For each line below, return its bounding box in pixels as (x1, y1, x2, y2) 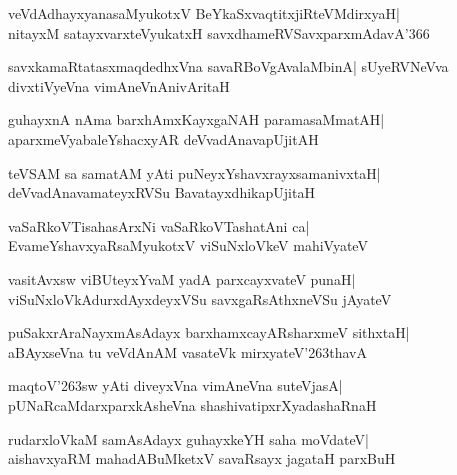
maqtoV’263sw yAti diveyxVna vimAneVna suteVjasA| (8, 375, 343, 396)
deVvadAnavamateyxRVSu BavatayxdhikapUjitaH (8, 182, 315, 203)
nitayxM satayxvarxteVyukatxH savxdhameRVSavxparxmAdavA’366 (8, 22, 430, 43)
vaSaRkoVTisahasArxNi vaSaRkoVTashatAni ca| (8, 215, 310, 236)
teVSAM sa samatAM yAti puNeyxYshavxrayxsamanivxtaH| (8, 162, 381, 183)
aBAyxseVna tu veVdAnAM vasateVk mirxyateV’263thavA (8, 341, 367, 362)
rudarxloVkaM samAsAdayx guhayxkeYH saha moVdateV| (8, 428, 369, 449)
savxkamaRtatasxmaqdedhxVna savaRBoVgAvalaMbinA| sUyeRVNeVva (8, 56, 449, 77)
